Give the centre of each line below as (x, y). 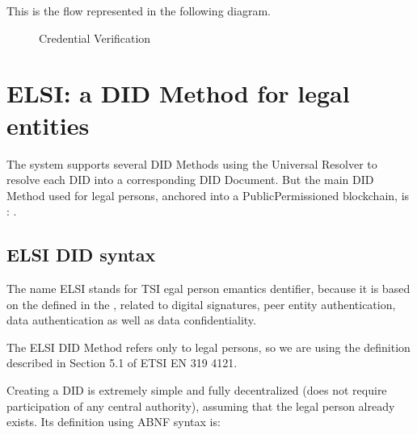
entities (48, 125)
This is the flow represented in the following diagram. (139, 10)
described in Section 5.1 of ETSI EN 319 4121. (122, 363)
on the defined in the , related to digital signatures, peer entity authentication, (201, 304)
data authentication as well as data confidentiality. (131, 320)
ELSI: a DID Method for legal (178, 93)
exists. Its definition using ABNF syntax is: (114, 422)
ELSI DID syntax (81, 255)
